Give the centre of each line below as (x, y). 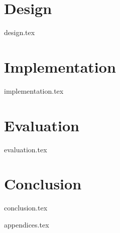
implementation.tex (34, 90)
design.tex (20, 32)
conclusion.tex (26, 208)
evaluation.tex (26, 149)
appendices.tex (27, 224)
